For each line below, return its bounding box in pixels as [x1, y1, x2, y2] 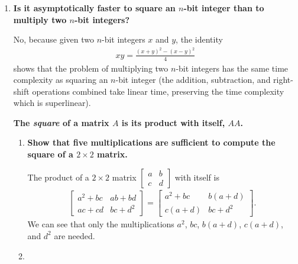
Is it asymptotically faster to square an [13, 2, 176, 14]
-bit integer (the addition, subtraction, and [115, 73, 271, 86]
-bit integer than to [183, 2, 264, 14]
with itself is [174, 170, 219, 183]
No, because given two [13, 33, 94, 46]
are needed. [54, 229, 95, 242]
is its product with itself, [121, 116, 225, 128]
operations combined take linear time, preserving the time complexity [32, 85, 284, 97]
